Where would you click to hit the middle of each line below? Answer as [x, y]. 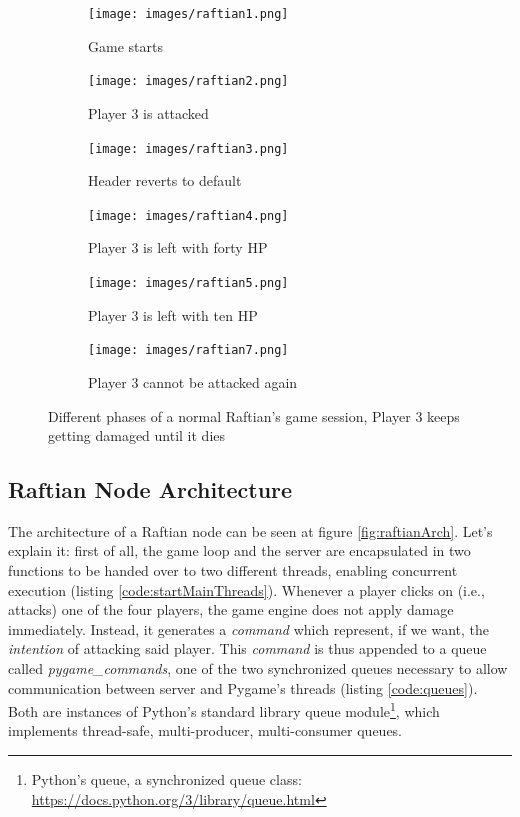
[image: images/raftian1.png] [188, 14]
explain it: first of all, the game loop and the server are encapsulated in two [239, 550]
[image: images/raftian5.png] [188, 283]
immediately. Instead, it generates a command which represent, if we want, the [249, 628]
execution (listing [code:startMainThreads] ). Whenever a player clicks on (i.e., [246, 589]
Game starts [125, 45]
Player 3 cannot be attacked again [193, 381]
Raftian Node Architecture [150, 489]
